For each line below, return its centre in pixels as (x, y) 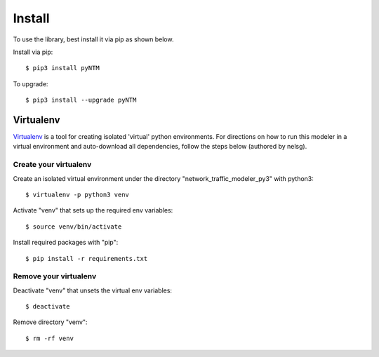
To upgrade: (31, 83)
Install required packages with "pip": (66, 243)
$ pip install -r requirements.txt (87, 258)
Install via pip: (33, 52)
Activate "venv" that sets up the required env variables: (93, 210)
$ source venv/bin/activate (74, 227)
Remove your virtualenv (55, 276)
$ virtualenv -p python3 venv (78, 194)
